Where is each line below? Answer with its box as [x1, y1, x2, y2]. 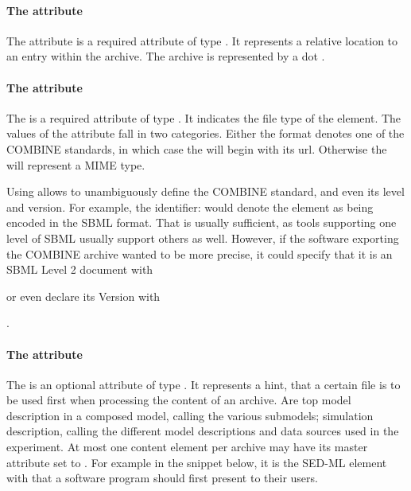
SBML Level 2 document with [6, 261, 153, 278]
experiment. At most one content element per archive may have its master [6, 438, 368, 455]
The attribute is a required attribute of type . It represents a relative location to [6, 32, 398, 49]
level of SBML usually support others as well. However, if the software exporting [6, 229, 399, 246]
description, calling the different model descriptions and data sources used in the [6, 423, 399, 439]
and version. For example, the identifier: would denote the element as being [6, 198, 374, 215]
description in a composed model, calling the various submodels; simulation [6, 407, 374, 423]
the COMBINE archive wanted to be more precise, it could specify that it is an [6, 245, 393, 262]
